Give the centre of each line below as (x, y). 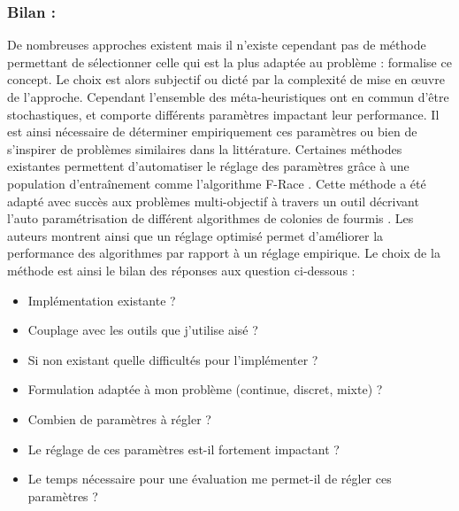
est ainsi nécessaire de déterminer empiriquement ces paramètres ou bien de (212, 132)
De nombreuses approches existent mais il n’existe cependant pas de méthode (217, 45)
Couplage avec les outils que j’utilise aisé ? (143, 330)
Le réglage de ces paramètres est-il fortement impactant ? (184, 449)
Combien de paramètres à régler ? (119, 418)
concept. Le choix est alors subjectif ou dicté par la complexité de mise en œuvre (226, 79)
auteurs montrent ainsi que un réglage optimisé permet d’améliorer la (195, 235)
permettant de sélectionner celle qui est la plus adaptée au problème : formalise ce (229, 62)
